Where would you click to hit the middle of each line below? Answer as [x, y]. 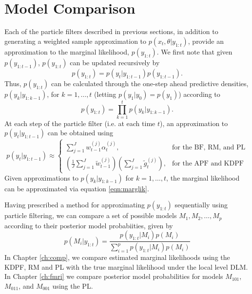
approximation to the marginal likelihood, [67, 51]
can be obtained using [80, 133]
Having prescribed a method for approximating [75, 205]
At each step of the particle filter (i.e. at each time [80, 123]
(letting [105, 94]
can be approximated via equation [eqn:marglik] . [77, 188]
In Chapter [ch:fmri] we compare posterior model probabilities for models [114, 276]
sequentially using [201, 205]
